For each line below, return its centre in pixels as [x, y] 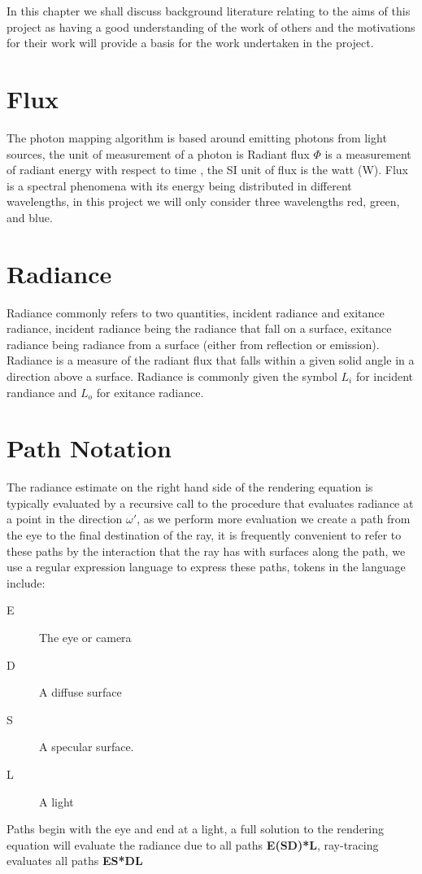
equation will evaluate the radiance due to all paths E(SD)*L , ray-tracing [193, 844]
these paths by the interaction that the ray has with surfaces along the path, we [206, 551]
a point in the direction [65, 519]
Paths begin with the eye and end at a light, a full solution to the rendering [196, 829]
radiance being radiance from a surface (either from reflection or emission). [193, 344]
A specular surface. [87, 747]
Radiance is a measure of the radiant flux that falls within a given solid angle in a [211, 360]
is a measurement [368, 153]
